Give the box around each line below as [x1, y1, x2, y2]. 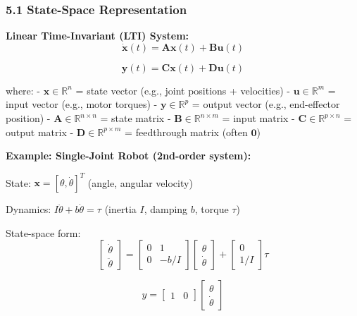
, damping [144, 202, 188, 217]
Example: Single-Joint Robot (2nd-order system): [6, 148, 251, 163]
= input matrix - [222, 111, 295, 125]
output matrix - [6, 124, 74, 139]
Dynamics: [6, 202, 51, 217]
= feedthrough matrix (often [125, 124, 248, 139]
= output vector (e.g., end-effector [192, 97, 340, 111]
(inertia [104, 202, 137, 217]
